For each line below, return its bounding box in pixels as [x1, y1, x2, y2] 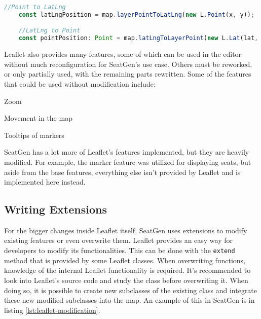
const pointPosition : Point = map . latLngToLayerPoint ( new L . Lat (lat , [18, 34, 258, 42]
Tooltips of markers [4, 129, 64, 140]
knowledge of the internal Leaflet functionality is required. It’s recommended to [4, 265, 251, 275]
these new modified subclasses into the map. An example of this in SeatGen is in [4, 295, 255, 305]
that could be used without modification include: [4, 78, 156, 89]
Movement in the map [4, 113, 72, 123]
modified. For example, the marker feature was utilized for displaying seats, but [4, 156, 251, 167]
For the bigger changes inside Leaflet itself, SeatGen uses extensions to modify [4, 225, 247, 235]
